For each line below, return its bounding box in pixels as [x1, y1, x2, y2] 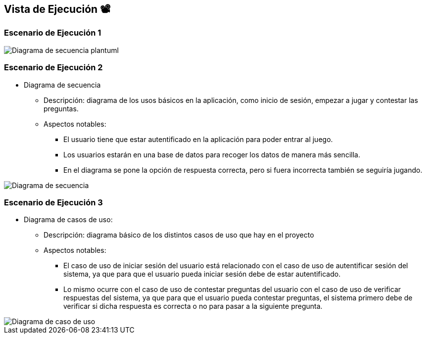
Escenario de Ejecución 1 [4, 28, 101, 38]
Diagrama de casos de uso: [24, 215, 113, 224]
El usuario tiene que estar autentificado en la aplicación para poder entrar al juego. [63, 135, 333, 144]
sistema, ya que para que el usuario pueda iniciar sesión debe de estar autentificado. [63, 270, 341, 279]
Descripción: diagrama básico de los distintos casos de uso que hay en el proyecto [44, 231, 314, 240]
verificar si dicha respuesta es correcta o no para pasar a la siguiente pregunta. [63, 302, 323, 311]
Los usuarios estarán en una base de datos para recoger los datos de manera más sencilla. [63, 150, 360, 159]
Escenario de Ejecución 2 [4, 62, 103, 73]
